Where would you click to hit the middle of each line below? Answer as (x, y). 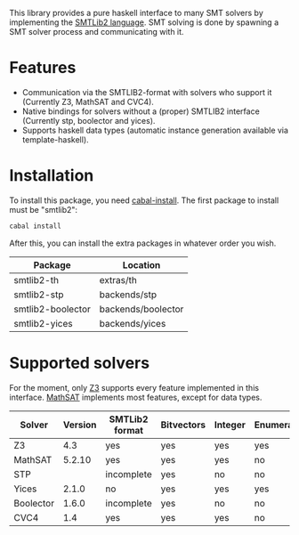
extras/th (118, 280)
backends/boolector (141, 309)
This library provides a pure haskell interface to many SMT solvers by (137, 13)
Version (80, 425)
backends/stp (128, 295)
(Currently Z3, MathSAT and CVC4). (88, 101)
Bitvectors (183, 425)
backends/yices (133, 323)
